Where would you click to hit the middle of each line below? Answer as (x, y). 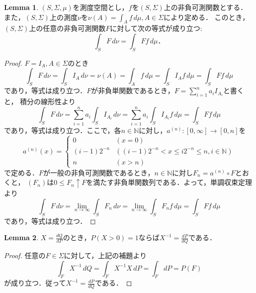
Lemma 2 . (21, 237)
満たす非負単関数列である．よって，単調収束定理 (173, 182)
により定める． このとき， (207, 17)
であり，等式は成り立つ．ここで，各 (63, 130)
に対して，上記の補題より (105, 255)
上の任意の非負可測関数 (67, 28)
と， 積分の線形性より (40, 101)
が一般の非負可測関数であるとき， (99, 172)
